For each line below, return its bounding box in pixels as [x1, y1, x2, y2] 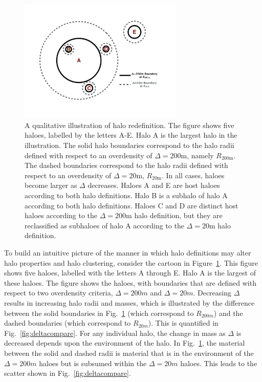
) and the [213, 307, 243, 318]
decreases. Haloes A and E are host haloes [88, 180, 220, 190]
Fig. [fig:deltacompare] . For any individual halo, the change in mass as [4, 327, 226, 338]
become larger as [25, 180, 77, 190]
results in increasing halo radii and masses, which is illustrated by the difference [4, 297, 255, 308]
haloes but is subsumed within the [39, 357, 147, 368]
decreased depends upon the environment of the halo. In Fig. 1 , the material [4, 337, 245, 348]
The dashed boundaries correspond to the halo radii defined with [25, 160, 228, 171]
